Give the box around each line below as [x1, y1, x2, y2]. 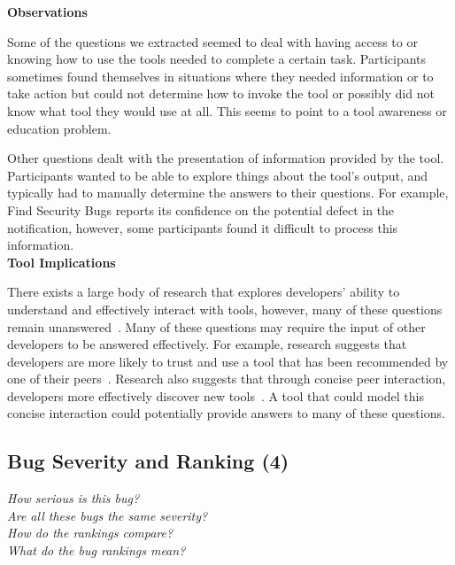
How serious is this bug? [7, 489, 140, 507]
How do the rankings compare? [7, 523, 174, 542]
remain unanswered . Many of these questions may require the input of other [7, 317, 426, 336]
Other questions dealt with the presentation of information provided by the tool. [7, 149, 444, 167]
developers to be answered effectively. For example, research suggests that [7, 335, 407, 353]
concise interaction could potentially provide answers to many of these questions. [7, 404, 445, 422]
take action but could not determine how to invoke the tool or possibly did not [7, 84, 435, 103]
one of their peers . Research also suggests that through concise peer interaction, [7, 369, 446, 388]
